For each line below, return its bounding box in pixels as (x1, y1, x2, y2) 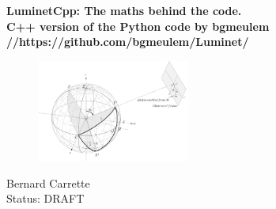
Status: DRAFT (6, 190, 85, 207)
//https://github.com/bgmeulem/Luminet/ (6, 33, 249, 50)
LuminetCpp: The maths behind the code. (6, 2, 242, 18)
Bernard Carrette (6, 174, 90, 191)
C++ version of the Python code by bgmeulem (6, 17, 270, 34)
